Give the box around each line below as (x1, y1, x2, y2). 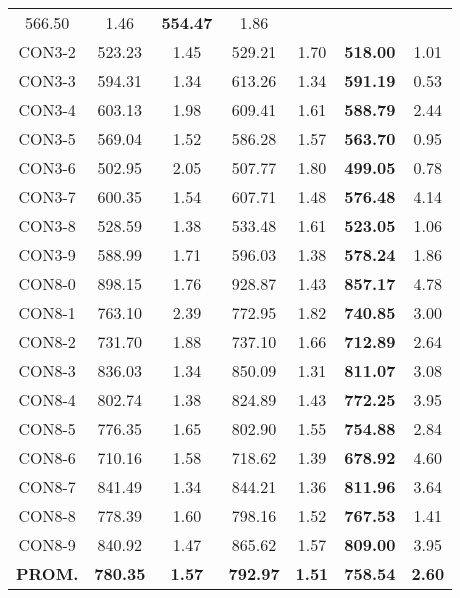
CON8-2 (18, 330, 76, 353)
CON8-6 (18, 446, 76, 469)
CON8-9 (18, 533, 76, 556)
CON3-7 (18, 185, 76, 208)
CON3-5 (18, 127, 76, 150)
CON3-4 (18, 98, 76, 121)
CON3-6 (18, 156, 76, 179)
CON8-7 (18, 475, 76, 498)
